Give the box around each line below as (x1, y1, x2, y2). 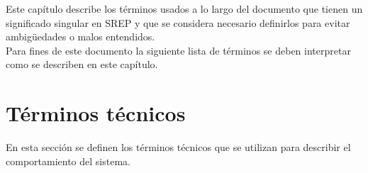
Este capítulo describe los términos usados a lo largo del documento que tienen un (6, 1, 363, 16)
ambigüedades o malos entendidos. (6, 29, 155, 44)
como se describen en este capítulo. (6, 57, 158, 72)
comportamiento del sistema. (6, 153, 130, 168)
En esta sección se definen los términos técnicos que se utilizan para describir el (6, 140, 351, 155)
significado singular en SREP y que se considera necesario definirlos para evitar (6, 15, 350, 30)
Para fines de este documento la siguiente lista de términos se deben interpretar (6, 43, 351, 57)
